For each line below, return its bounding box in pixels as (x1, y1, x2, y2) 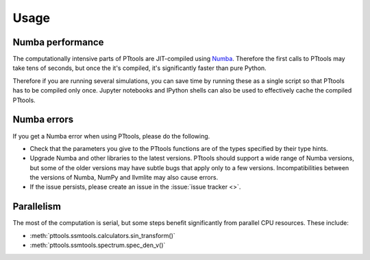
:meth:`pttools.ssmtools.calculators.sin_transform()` (29, 231, 176, 239)
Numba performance (12, 36, 104, 48)
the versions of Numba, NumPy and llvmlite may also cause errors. (29, 174, 219, 182)
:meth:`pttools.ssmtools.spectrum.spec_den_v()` (29, 241, 166, 250)
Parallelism (12, 201, 62, 213)
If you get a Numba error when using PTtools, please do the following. (12, 132, 210, 140)
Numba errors (12, 114, 74, 126)
